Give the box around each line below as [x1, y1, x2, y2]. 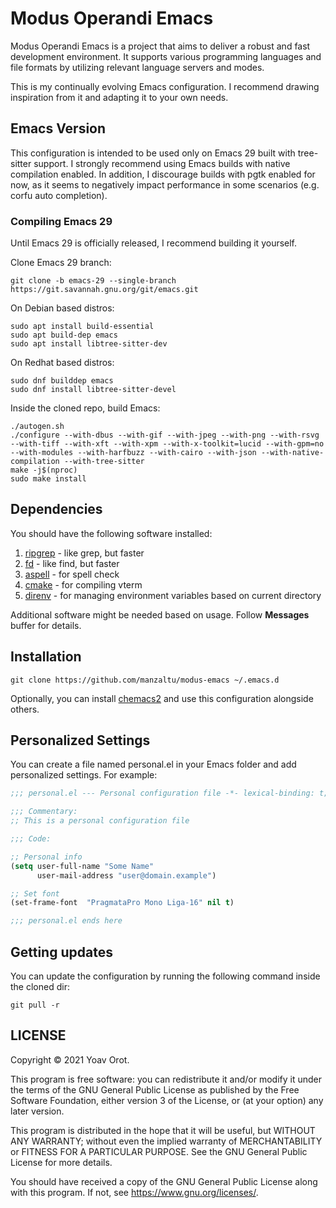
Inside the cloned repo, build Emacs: [10, 402, 161, 414]
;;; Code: [10, 834, 52, 844]
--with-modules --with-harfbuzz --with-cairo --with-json [10, 448, 257, 458]
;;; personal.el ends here [10, 916, 123, 926]
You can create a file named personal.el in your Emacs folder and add [10, 758, 297, 771]
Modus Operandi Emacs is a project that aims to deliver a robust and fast [10, 40, 311, 52]
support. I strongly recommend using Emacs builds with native [33, 157, 291, 169]
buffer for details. [10, 619, 82, 631]
